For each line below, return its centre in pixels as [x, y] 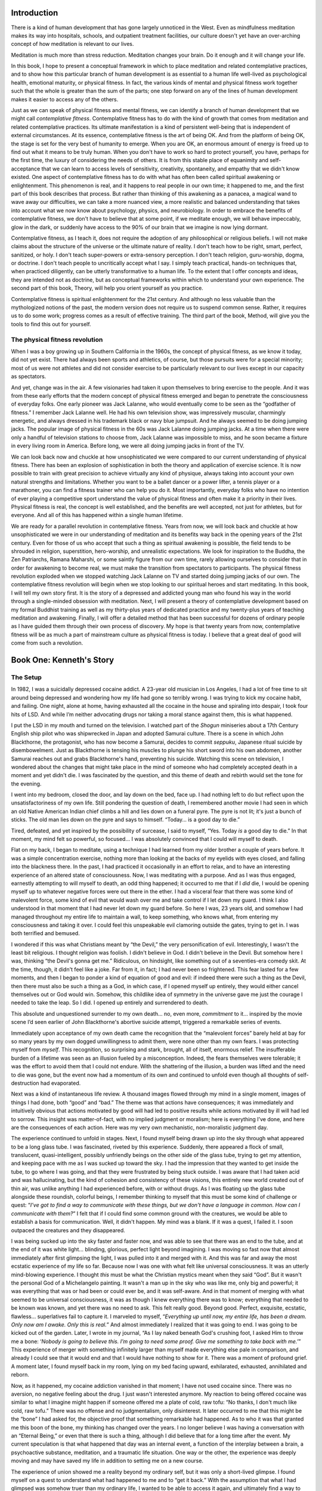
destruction [25, 1083]
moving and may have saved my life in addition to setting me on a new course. [107, 1461]
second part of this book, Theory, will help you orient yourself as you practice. [107, 288]
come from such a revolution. [47, 643]
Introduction [35, 13]
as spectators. [29, 376]
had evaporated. [61, 1083]
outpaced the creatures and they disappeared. [68, 1230]
